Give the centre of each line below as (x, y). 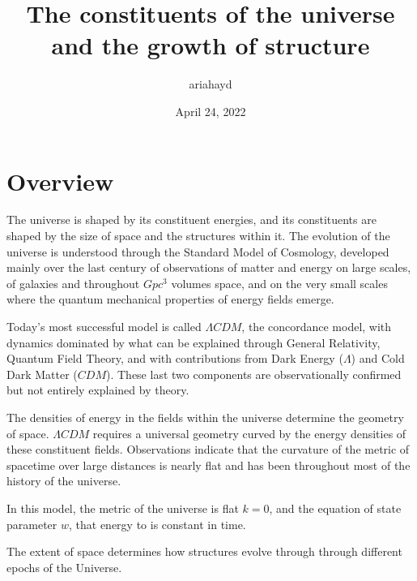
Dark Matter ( (42, 374)
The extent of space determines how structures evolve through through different (204, 551)
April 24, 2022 (211, 111)
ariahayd (211, 84)
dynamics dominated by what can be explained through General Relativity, (194, 342)
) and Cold (378, 358)
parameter (32, 524)
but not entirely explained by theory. (98, 390)
